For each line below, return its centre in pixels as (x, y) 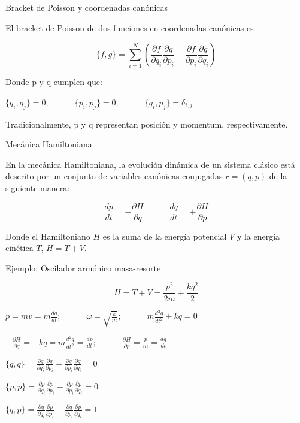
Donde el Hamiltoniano (48, 236)
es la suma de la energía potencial (165, 236)
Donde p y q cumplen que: (54, 82)
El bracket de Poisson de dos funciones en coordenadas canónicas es (130, 27)
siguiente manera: (38, 187)
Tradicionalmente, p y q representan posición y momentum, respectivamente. (147, 124)
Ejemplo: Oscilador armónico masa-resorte (83, 268)
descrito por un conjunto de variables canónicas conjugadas (114, 176)
